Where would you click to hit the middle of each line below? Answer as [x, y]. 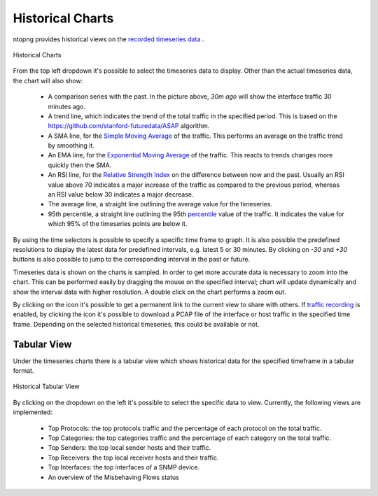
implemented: [33, 412]
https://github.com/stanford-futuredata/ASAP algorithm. [129, 126]
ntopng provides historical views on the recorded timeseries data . [108, 39]
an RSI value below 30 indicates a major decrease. [121, 194]
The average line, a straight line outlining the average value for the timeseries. [160, 204]
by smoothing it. [71, 146]
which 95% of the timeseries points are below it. [118, 224]
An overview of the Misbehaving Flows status [114, 477]
